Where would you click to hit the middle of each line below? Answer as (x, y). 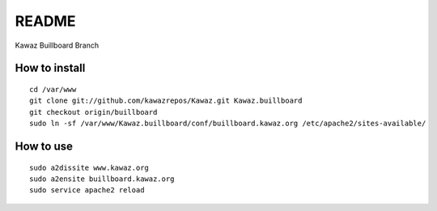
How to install (50, 68)
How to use (44, 146)
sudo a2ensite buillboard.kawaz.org (102, 179)
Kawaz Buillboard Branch (57, 45)
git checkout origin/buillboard (93, 112)
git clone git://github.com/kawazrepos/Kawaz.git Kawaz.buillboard (166, 101)
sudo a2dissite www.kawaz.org (89, 167)
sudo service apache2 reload (87, 190)
